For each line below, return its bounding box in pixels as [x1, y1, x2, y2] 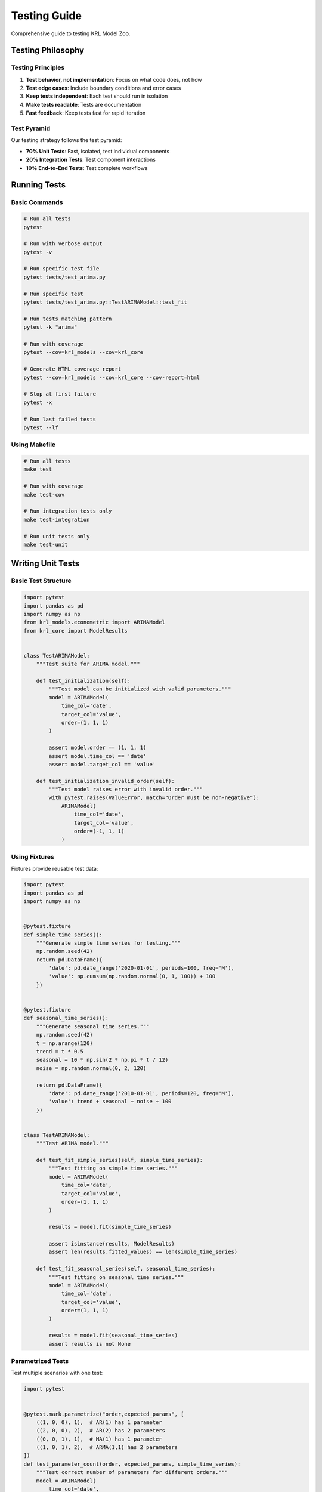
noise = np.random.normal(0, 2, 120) [36, 1065, 147, 1071]
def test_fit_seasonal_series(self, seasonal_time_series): [36, 1265, 216, 1272]
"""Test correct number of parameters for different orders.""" [36, 1469, 228, 1476]
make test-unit [23, 541, 68, 548]
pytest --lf [23, 424, 59, 431]
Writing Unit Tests [11, 559, 80, 569]
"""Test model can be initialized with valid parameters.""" [48, 686, 231, 692]
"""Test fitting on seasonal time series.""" [48, 1274, 184, 1280]
